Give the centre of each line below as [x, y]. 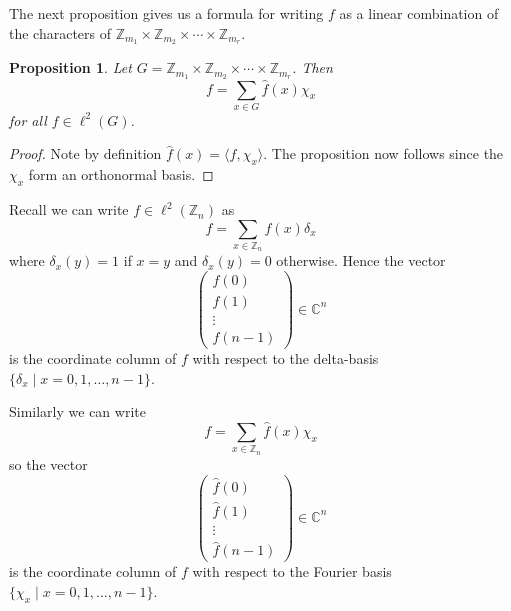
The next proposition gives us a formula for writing [166, 13]
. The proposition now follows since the [383, 153]
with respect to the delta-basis [285, 358]
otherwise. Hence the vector [361, 260]
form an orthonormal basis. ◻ [121, 174]
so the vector [48, 463]
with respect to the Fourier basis [292, 571]
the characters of [60, 32]
